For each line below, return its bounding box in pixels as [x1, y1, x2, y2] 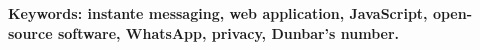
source [8, 22, 53, 43]
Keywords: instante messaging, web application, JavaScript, [8, 3, 428, 23]
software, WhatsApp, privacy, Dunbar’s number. [57, 22, 400, 43]
